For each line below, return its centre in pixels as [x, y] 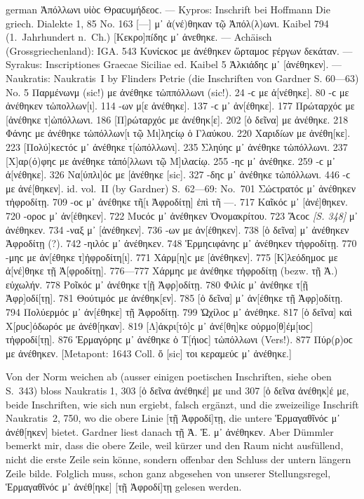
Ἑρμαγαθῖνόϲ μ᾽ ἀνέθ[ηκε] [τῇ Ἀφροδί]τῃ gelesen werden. [124, 487]
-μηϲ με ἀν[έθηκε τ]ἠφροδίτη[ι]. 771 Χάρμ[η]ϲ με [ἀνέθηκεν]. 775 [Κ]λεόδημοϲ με [172, 257]
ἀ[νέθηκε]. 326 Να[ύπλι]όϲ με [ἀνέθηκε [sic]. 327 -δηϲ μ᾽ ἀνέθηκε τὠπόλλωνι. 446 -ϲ [178, 174]
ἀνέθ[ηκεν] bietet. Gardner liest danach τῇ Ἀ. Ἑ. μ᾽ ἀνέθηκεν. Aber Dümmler [170, 431]
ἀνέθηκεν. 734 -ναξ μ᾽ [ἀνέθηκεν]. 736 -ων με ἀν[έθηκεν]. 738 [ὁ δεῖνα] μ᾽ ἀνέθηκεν [177, 229]
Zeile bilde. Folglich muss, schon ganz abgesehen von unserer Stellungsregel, [168, 473]
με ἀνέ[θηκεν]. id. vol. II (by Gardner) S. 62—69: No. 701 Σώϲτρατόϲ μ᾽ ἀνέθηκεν [181, 188]
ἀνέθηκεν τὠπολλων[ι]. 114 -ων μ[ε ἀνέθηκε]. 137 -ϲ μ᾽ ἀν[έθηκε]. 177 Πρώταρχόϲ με [180, 106]
